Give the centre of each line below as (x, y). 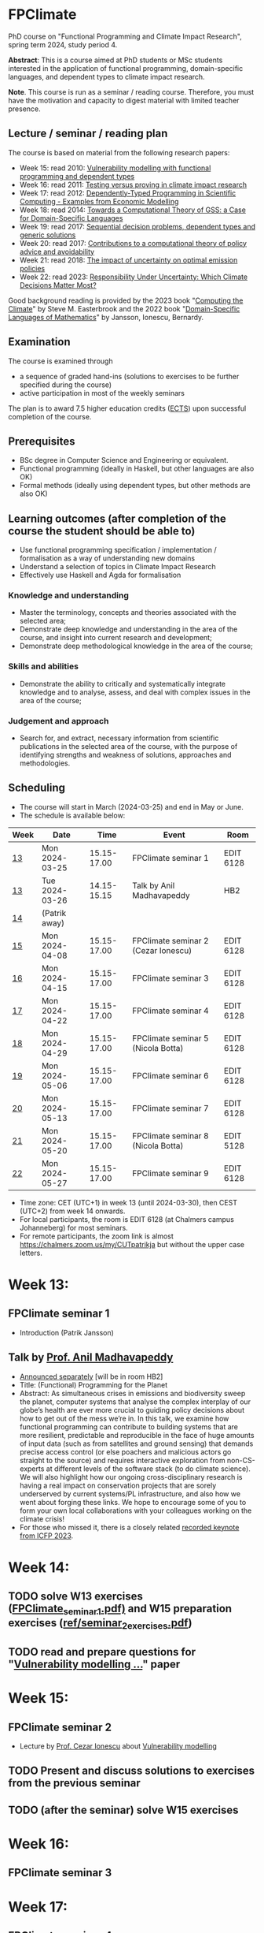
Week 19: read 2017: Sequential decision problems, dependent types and (137, 226)
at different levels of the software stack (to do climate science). (148, 1469)
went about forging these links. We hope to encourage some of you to (133, 1502)
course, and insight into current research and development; (115, 638)
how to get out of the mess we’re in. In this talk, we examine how (124, 1418)
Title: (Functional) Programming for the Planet (93, 1384)
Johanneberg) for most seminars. (73, 1227)
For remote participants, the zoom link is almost (97, 1236)
